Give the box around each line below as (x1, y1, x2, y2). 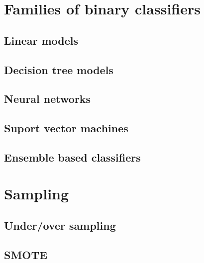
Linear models (4, 32, 79, 48)
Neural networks (4, 91, 91, 106)
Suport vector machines (4, 120, 128, 136)
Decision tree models (4, 62, 113, 77)
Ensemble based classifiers (4, 149, 141, 165)
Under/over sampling (4, 218, 116, 233)
